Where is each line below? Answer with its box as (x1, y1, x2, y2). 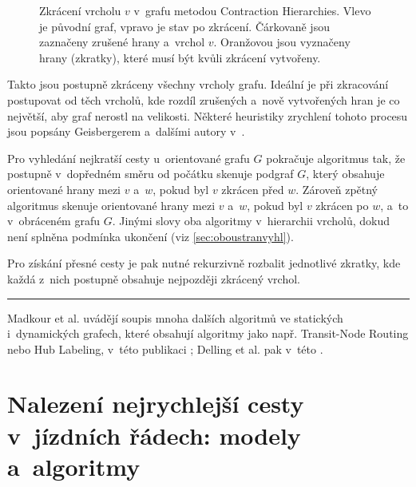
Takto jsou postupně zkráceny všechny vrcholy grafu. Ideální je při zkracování (7, 76, 389, 93)
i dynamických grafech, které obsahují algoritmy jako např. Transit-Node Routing (7, 325, 409, 342)
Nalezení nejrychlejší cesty (7, 387, 304, 420)
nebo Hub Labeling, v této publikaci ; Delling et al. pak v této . (7, 340, 323, 357)
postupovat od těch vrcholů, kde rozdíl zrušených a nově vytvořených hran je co (7, 91, 400, 108)
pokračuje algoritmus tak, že (266, 149, 406, 166)
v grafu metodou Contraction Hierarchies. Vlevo (133, 2, 371, 18)
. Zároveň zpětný (295, 180, 378, 197)
